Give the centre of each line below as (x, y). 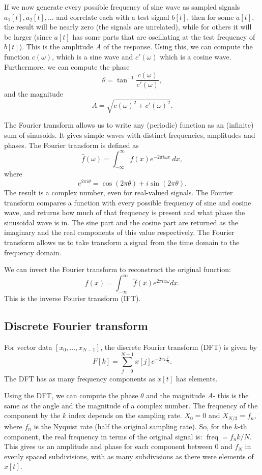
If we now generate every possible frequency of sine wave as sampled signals (122, 7)
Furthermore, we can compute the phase (67, 66)
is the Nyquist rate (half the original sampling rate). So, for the (133, 426)
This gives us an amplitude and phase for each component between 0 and (118, 446)
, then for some (210, 17)
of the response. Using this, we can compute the (178, 47)
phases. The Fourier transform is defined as (71, 145)
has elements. (197, 378)
